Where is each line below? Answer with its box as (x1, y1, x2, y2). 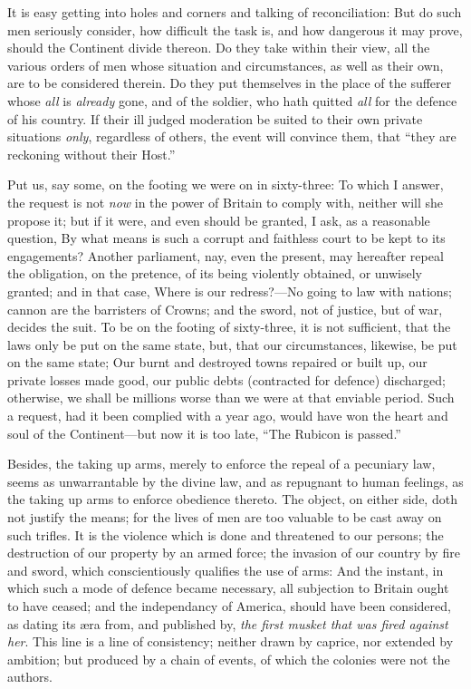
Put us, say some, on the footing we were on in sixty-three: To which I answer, (7, 175, 444, 194)
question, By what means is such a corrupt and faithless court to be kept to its (7, 228, 446, 247)
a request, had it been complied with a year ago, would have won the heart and (7, 406, 448, 425)
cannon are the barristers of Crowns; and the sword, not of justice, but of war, (7, 299, 443, 318)
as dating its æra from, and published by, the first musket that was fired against (7, 614, 448, 633)
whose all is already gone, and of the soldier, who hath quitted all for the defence (7, 91, 457, 110)
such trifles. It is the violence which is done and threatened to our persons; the (7, 525, 444, 544)
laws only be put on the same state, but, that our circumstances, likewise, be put (7, 335, 457, 354)
